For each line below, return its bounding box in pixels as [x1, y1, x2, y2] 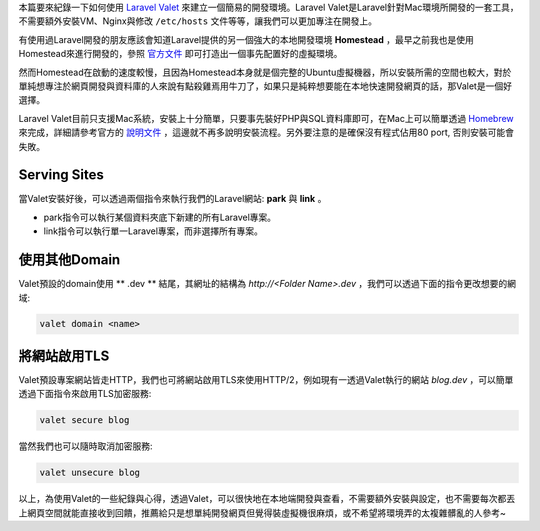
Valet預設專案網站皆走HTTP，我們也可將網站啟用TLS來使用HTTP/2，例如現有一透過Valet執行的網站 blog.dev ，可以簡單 [18, 373, 514, 385]
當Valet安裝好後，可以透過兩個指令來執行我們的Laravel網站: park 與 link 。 [18, 193, 327, 205]
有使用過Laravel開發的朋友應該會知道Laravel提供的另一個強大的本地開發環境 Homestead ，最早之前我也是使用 [18, 33, 474, 45]
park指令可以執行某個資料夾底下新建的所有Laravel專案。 [43, 211, 277, 223]
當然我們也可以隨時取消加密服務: [18, 440, 154, 452]
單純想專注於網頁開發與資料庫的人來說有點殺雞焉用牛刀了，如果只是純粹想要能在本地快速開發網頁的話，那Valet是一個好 [18, 80, 512, 92]
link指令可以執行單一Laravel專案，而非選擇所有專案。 [43, 225, 264, 237]
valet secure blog [39, 415, 130, 426]
